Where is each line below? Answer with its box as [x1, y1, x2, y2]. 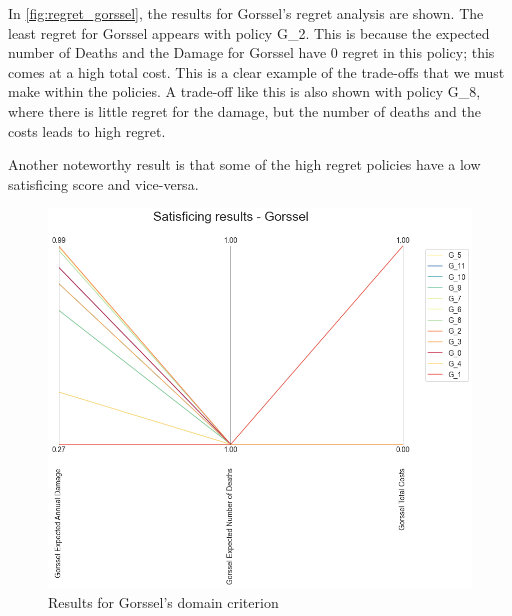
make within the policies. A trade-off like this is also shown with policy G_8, [8, 81, 481, 102]
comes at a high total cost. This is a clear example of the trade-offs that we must [8, 61, 505, 82]
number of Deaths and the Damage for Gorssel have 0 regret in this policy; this [8, 42, 495, 63]
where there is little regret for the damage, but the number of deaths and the [8, 100, 481, 121]
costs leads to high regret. [8, 120, 166, 141]
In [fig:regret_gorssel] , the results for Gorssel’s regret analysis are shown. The [8, 3, 484, 23]
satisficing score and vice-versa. [8, 173, 199, 194]
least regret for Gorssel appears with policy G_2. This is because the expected [8, 22, 490, 43]
